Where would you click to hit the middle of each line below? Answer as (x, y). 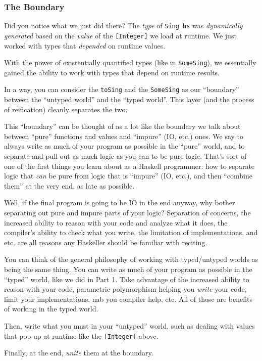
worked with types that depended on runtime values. (85, 45)
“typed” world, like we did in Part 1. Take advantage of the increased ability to (127, 279)
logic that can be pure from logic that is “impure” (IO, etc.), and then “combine (128, 176)
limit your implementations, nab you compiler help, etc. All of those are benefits (128, 299)
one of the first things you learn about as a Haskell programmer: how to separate (129, 166)
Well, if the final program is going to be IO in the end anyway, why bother (120, 202)
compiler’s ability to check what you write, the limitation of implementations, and (131, 232)
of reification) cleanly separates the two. (66, 109)
